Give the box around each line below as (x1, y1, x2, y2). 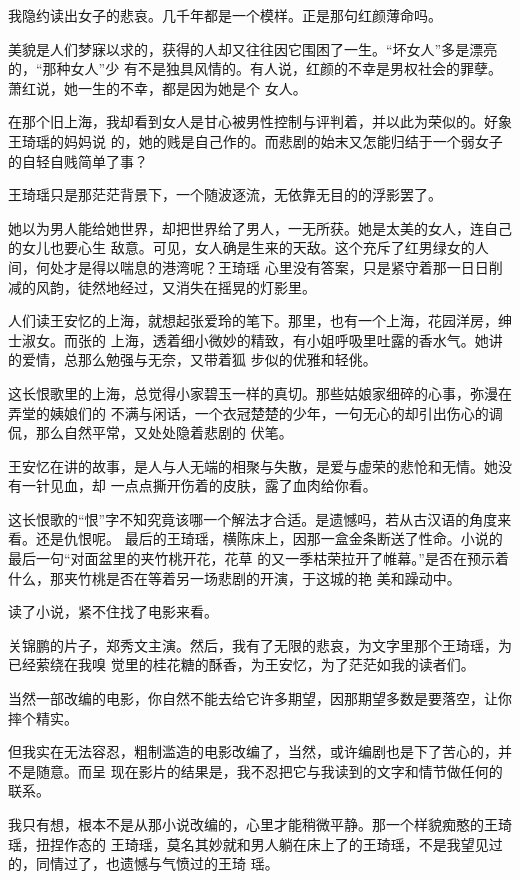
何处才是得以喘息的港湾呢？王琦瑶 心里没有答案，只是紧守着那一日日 (35, 256, 489, 277)
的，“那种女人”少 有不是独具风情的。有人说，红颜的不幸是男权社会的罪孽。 (8, 58, 502, 79)
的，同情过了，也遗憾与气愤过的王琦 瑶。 (8, 853, 279, 874)
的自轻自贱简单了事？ (8, 150, 148, 171)
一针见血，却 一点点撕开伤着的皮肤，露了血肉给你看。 (21, 475, 377, 496)
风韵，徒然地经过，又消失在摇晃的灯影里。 (35, 276, 316, 297)
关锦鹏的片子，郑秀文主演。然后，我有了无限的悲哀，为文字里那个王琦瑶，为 (8, 634, 512, 655)
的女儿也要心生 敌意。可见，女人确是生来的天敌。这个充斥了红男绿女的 (8, 237, 475, 258)
